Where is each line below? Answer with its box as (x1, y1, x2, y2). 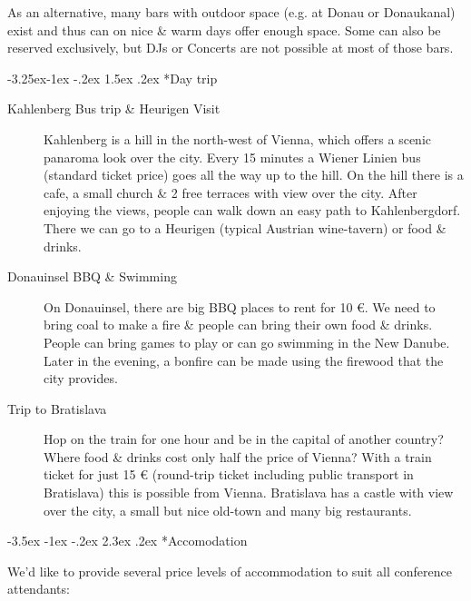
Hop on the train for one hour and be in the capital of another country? (44, 429, 444, 448)
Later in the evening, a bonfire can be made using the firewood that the (44, 350, 444, 369)
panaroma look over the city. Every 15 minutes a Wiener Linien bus (44, 147, 421, 166)
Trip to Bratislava (7, 399, 107, 418)
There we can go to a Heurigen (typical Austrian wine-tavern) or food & (44, 218, 446, 237)
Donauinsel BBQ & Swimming (7, 267, 177, 286)
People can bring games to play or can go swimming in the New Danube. (44, 332, 450, 351)
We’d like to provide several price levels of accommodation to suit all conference (7, 561, 452, 580)
